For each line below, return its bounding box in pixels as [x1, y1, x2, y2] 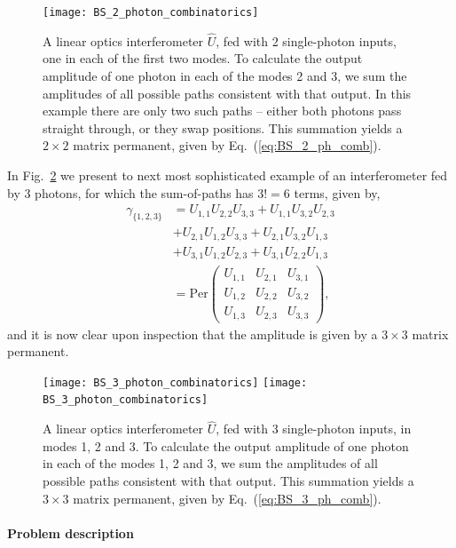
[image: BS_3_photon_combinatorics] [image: [43, 376, 308, 389]
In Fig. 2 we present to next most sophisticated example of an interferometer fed [7, 166, 448, 185]
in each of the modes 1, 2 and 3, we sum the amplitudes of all [43, 454, 378, 473]
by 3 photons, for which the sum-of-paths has [7, 183, 254, 202]
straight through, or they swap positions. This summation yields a [43, 118, 403, 137]
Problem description [7, 523, 134, 542]
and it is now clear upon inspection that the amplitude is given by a [7, 324, 378, 343]
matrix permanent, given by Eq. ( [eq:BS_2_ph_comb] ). [73, 136, 381, 155]
